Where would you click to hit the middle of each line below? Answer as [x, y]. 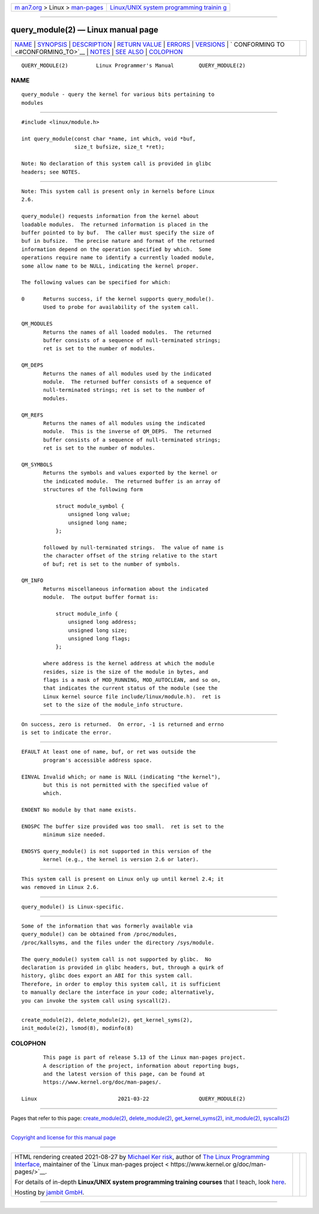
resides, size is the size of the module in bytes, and [126, 672]
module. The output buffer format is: [101, 597]
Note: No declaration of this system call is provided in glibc [117, 164]
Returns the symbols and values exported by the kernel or [131, 473]
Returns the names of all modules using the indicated [124, 423]
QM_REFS [32, 415]
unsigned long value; [100, 514]
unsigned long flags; [100, 639]
